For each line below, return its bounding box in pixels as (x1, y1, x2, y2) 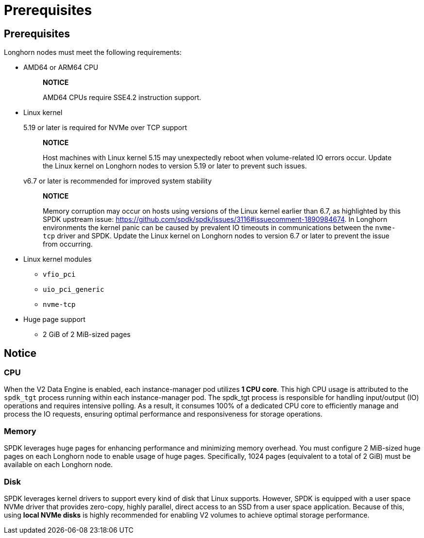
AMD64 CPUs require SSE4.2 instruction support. (43, 93, 202, 102)
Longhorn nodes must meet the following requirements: (4, 48, 182, 57)
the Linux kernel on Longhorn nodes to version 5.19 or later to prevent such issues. (43, 162, 307, 170)
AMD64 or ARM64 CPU (23, 63, 99, 72)
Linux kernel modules (23, 255, 92, 264)
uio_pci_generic (43, 286, 104, 294)
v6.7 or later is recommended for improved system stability (23, 177, 212, 185)
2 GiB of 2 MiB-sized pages (43, 330, 131, 339)
